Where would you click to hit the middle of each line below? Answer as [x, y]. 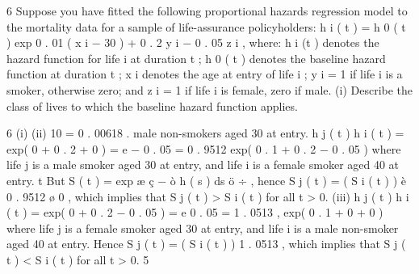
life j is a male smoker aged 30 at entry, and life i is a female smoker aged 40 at [203, 164]
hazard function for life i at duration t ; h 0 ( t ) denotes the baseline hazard [196, 58]
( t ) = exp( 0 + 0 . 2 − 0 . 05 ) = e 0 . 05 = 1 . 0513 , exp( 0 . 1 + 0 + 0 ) [195, 212]
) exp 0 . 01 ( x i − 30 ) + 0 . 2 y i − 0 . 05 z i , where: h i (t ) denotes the [193, 42]
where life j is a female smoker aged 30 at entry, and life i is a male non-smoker [203, 228]
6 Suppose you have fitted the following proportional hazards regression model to [207, 11]
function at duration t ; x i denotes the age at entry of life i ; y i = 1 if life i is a [205, 74]
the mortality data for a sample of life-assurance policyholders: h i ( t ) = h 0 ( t [206, 26]
